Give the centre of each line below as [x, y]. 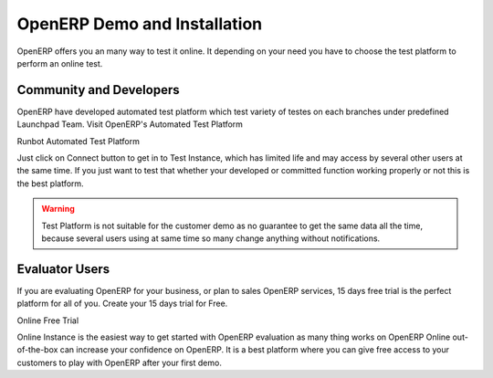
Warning [58, 209]
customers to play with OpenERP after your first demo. [120, 362]
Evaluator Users [63, 269]
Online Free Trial [48, 320]
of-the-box [37, 350]
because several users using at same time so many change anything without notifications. [211, 238]
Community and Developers [98, 90]
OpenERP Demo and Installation [140, 24]
